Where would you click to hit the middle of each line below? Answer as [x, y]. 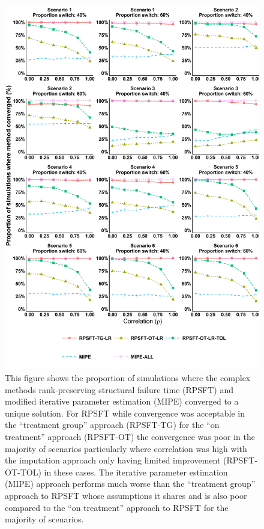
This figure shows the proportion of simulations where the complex [128, 377]
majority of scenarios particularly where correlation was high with [126, 448]
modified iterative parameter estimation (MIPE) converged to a [122, 401]
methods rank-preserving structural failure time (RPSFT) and [119, 389]
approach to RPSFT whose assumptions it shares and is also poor [126, 495]
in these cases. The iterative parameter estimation [136, 472]
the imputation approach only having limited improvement [113, 460]
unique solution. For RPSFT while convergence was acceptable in [125, 413]
